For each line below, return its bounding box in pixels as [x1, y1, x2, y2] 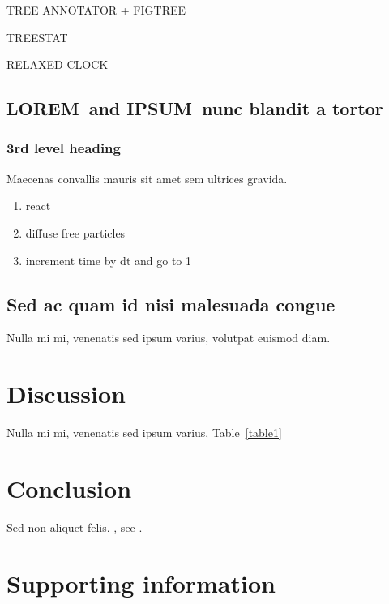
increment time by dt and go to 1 [25, 251, 191, 268]
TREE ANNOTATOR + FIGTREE [6, 2, 186, 18]
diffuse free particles [25, 224, 126, 241]
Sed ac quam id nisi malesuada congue [6, 291, 336, 316]
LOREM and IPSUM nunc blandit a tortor [6, 96, 383, 121]
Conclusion [6, 471, 132, 504]
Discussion [6, 377, 126, 410]
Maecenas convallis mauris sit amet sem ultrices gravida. [6, 169, 288, 186]
